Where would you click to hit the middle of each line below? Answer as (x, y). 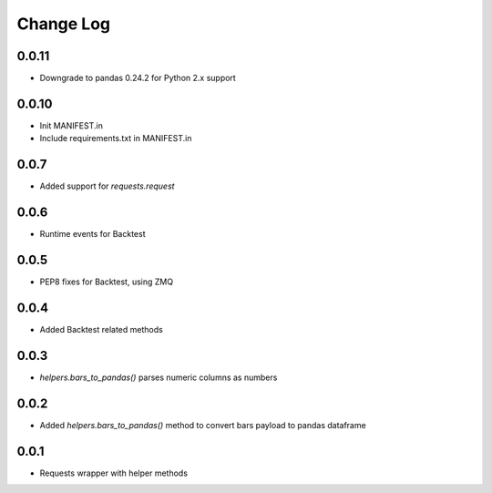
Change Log (64, 24)
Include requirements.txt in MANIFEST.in (116, 139)
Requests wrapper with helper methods (114, 473)
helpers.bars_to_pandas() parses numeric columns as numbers (159, 377)
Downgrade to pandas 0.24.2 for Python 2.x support (138, 78)
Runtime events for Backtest (92, 234)
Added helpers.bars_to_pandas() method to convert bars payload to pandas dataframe (203, 425)
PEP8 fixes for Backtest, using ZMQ (106, 282)
